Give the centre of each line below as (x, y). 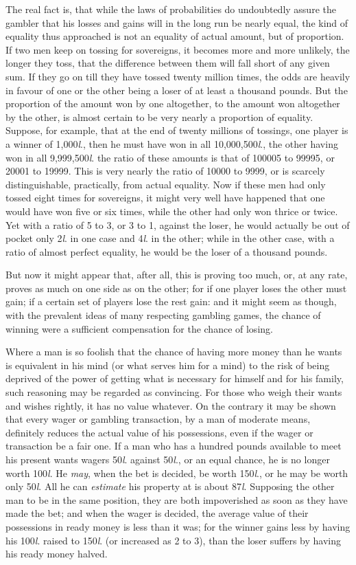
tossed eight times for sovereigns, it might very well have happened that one (165, 198)
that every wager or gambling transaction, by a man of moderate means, (158, 419)
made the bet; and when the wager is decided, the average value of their (157, 513)
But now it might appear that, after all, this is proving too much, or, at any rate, (177, 275)
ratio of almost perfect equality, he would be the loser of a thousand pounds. (167, 251)
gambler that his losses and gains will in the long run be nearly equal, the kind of (177, 22)
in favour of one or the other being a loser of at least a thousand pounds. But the (177, 90)
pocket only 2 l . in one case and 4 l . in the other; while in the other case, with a (170, 238)
